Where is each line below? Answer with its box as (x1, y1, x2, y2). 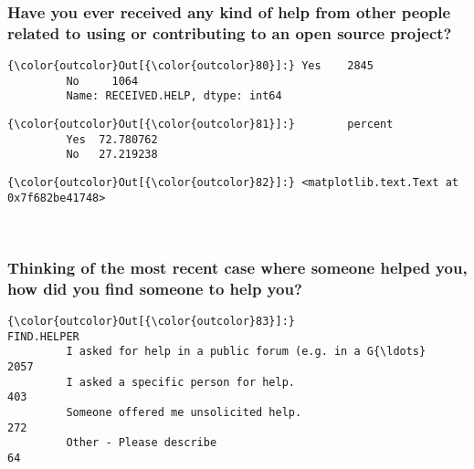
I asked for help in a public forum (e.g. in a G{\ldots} (66, 345, 427, 359)
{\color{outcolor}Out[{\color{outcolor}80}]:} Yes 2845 (7, 59, 374, 73)
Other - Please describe (66, 436, 217, 450)
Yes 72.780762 (66, 132, 158, 146)
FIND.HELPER (7, 329, 79, 343)
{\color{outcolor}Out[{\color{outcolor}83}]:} (7, 315, 295, 328)
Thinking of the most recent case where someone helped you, (7, 255, 468, 278)
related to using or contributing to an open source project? (7, 21, 452, 44)
